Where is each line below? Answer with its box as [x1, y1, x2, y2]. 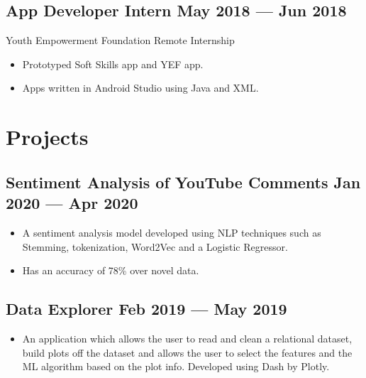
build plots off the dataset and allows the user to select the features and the [22, 345, 353, 360]
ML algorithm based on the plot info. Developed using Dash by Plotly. [22, 359, 330, 374]
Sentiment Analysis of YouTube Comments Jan [6, 171, 361, 193]
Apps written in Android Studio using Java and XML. [22, 80, 259, 95]
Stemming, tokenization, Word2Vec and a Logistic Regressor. [22, 239, 288, 254]
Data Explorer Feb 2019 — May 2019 [6, 298, 287, 320]
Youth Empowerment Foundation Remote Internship [6, 33, 235, 48]
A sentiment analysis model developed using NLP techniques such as [22, 225, 321, 239]
